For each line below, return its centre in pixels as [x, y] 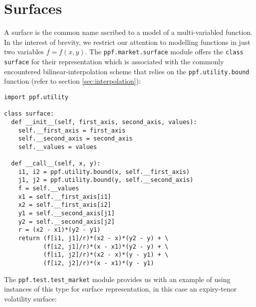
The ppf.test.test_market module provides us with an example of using [117, 279]
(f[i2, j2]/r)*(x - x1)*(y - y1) [99, 263]
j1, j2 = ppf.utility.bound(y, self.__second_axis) [106, 180]
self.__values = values [58, 147]
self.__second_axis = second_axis [75, 139]
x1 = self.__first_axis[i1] [65, 197]
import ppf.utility [36, 97]
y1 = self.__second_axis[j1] [66, 214]
